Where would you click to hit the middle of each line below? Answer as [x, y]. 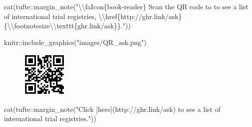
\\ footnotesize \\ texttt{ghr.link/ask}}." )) [69, 26]
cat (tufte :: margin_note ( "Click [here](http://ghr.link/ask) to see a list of [112, 109]
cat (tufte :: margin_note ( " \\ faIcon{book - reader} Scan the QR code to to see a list [126, 6]
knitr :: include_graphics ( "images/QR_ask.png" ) [75, 42]
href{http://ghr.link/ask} [144, 16]
